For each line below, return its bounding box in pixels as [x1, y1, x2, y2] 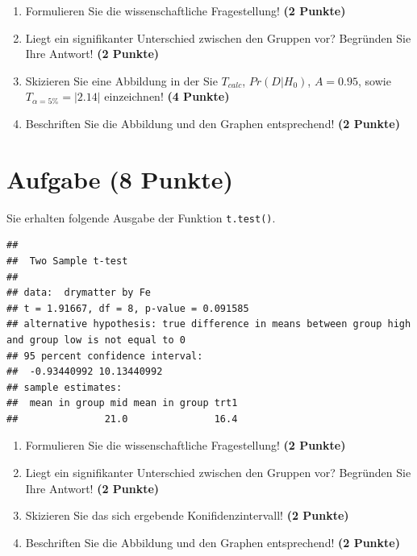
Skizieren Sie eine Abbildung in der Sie [25, 72, 218, 89]
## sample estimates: [6, 381, 123, 393]
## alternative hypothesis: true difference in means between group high [6, 318, 411, 330]
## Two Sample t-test [6, 255, 128, 267]
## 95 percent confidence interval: [6, 350, 203, 362]
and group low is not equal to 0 [6, 334, 186, 346]
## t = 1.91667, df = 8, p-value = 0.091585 [6, 302, 249, 314]
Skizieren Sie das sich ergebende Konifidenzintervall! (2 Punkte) [25, 507, 349, 524]
